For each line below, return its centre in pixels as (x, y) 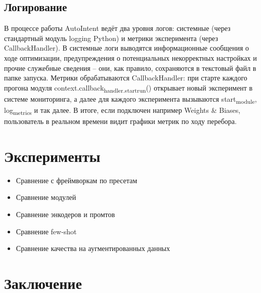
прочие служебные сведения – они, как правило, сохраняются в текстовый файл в (130, 68)
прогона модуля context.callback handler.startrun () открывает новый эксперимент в (128, 88)
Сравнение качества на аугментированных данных (93, 248)
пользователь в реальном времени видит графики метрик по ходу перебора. (120, 121)
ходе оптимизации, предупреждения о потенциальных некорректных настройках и (130, 57)
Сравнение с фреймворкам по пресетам (77, 180)
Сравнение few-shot (46, 231)
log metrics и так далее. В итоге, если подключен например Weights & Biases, (122, 111)
